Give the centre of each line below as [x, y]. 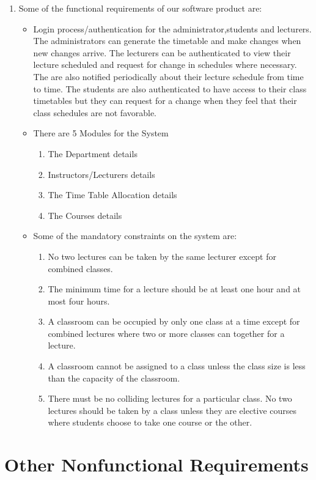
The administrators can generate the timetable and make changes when [167, 41]
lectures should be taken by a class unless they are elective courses [172, 410]
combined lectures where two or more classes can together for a [166, 333]
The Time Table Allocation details [112, 195]
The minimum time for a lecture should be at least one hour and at [175, 289]
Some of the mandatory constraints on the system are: [135, 236]
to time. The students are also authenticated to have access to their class [170, 88]
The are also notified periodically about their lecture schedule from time [168, 76]
